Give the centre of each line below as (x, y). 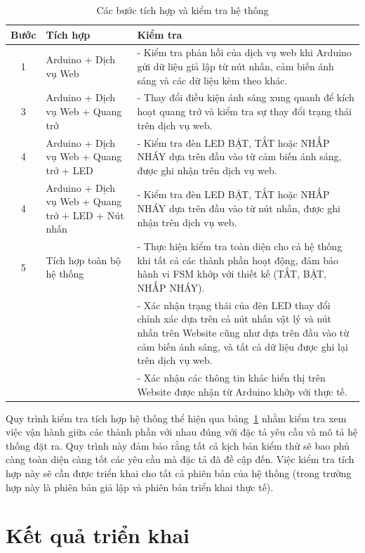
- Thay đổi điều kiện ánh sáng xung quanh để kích (246, 97)
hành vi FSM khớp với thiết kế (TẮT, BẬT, (232, 274)
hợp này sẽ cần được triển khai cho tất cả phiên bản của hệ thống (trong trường (179, 473)
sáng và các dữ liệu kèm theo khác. (212, 80)
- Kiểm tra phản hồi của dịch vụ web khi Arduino (244, 52)
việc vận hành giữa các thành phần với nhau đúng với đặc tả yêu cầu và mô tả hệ (182, 432)
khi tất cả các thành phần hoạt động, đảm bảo (238, 260)
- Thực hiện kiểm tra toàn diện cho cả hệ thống (240, 246)
